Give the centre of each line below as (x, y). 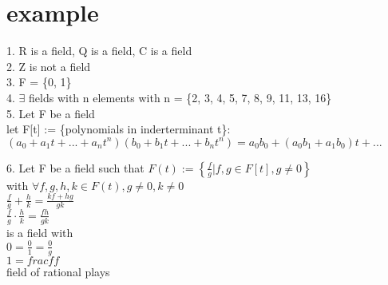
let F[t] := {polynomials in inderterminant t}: (119, 129)
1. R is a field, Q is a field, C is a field (99, 51)
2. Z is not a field (49, 66)
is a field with (40, 232)
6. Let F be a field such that (75, 167)
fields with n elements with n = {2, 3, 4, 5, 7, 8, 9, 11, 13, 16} (180, 97)
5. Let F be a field (51, 113)
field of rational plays (58, 271)
